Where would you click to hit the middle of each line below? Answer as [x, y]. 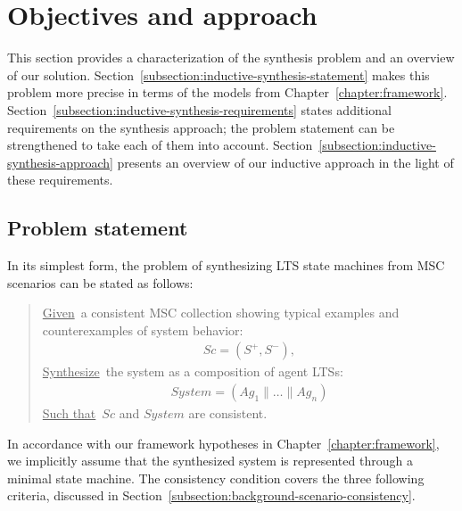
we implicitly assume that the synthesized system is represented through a [210, 461]
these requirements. [60, 180]
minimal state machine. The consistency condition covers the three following [216, 478]
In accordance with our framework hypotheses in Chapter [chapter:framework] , [223, 443]
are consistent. [228, 413]
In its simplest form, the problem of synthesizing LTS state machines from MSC [226, 265]
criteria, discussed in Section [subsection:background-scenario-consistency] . [211, 495]
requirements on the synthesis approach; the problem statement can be [201, 127]
